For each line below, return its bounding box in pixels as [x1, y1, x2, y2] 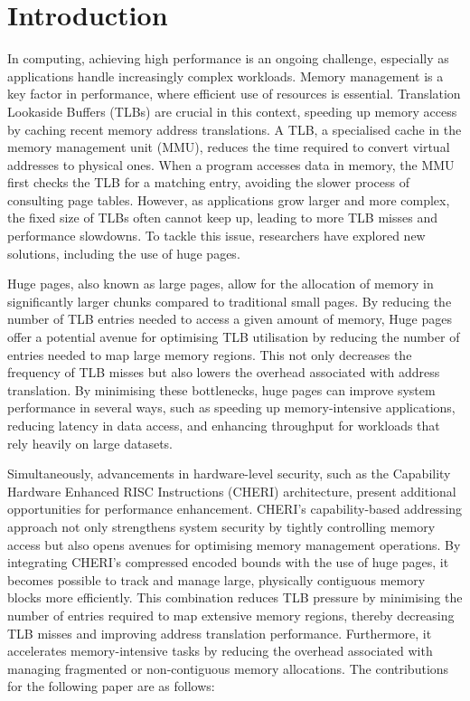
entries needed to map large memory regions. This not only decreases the [7, 345, 412, 364]
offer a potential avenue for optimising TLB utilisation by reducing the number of [7, 327, 460, 346]
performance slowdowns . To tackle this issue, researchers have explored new [7, 226, 426, 245]
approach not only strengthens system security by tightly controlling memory [7, 516, 436, 535]
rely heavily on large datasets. [7, 433, 174, 452]
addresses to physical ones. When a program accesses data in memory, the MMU [7, 155, 455, 174]
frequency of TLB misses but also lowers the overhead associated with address [7, 363, 440, 382]
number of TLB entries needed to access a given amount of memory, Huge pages [7, 309, 452, 328]
